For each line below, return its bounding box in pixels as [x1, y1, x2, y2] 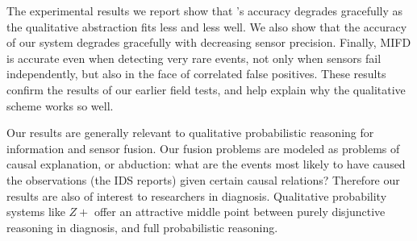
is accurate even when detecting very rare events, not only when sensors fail [6, 49, 382, 66]
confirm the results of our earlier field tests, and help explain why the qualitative [6, 81, 406, 98]
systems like [6, 203, 65, 220]
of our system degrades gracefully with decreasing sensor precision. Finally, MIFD [6, 34, 411, 51]
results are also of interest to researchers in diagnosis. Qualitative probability [6, 187, 387, 204]
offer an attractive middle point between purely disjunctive [94, 203, 386, 220]
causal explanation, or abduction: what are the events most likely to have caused [6, 156, 406, 172]
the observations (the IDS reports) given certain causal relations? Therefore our [6, 171, 400, 188]
